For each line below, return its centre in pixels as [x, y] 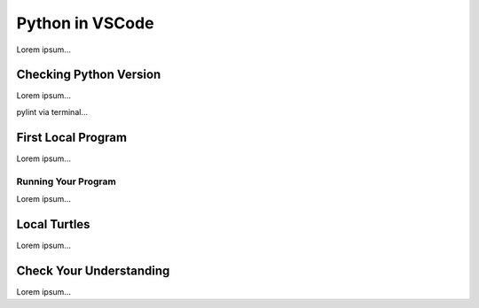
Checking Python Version [89, 75]
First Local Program [72, 137]
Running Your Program [67, 181]
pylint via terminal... [52, 112]
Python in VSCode [85, 23]
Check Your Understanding [93, 270]
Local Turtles [53, 224]
